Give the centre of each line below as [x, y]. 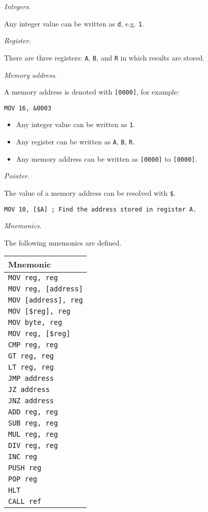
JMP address [31, 379]
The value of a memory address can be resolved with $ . [90, 192]
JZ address [29, 390]
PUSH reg [25, 468]
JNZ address [31, 401]
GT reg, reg [31, 356]
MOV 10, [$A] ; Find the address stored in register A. [100, 209]
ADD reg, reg [33, 412]
